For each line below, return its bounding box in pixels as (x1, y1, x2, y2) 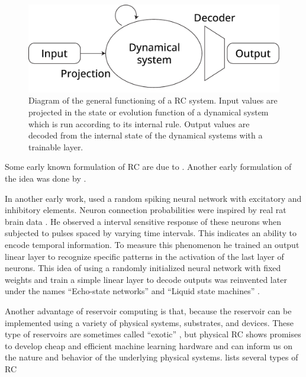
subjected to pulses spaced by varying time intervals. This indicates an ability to (5, 227, 297, 239)
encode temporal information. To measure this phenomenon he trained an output (5, 238, 299, 250)
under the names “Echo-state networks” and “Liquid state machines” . (5, 285, 260, 297)
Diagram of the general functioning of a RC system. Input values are (28, 94, 278, 107)
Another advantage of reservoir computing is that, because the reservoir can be (5, 304, 292, 317)
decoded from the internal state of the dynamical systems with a (28, 129, 263, 141)
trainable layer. (28, 140, 83, 153)
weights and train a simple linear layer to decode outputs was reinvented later (5, 273, 287, 285)
